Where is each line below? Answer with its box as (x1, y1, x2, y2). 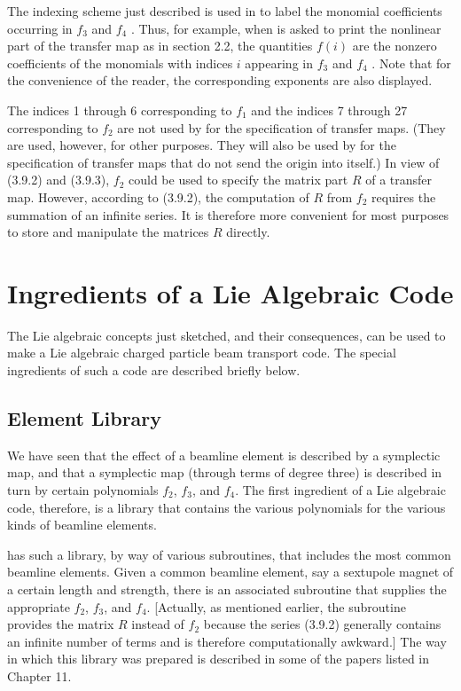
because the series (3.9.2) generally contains (203, 615, 441, 633)
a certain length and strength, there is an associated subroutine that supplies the (7, 579, 447, 598)
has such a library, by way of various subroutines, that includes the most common (7, 545, 451, 563)
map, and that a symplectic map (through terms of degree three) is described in (7, 463, 442, 482)
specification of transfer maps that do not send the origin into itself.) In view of (7, 153, 440, 171)
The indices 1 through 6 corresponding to (7, 100, 232, 119)
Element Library (7, 404, 162, 432)
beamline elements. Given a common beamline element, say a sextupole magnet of (7, 562, 454, 581)
